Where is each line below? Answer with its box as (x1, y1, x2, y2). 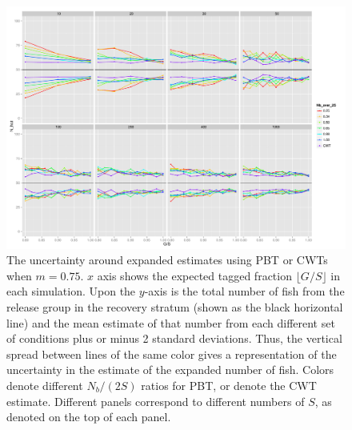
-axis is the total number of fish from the (144, 283, 345, 299)
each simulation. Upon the (6, 283, 136, 299)
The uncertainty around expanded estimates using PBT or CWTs (6, 251, 328, 268)
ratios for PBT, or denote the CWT (141, 377, 317, 394)
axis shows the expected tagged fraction (97, 267, 292, 283)
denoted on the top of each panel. (6, 408, 171, 425)
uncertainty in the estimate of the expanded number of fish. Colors (6, 361, 334, 378)
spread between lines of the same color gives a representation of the (6, 345, 337, 362)
